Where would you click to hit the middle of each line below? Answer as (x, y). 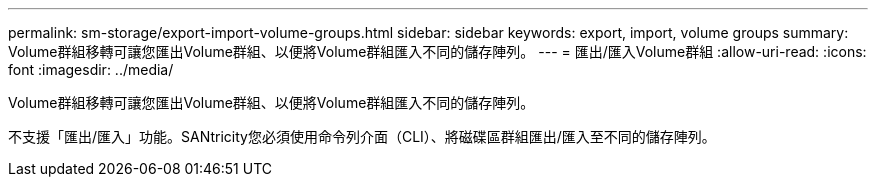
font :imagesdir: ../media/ (91, 69)
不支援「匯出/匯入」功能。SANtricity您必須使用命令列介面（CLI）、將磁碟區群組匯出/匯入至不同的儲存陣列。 (362, 136)
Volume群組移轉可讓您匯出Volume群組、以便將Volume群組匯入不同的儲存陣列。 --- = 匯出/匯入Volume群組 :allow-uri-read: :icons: (437, 51)
